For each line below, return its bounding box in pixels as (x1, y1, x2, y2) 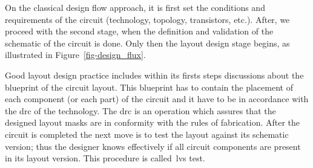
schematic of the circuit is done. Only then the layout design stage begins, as (5, 36, 290, 49)
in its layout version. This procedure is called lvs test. (5, 152, 205, 164)
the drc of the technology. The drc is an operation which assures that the (5, 104, 276, 117)
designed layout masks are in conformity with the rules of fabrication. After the (5, 116, 300, 129)
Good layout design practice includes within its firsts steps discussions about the (5, 68, 304, 81)
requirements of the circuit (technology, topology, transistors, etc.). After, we (5, 13, 290, 25)
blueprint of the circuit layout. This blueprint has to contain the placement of (5, 80, 293, 93)
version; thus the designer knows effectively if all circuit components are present (5, 140, 301, 152)
